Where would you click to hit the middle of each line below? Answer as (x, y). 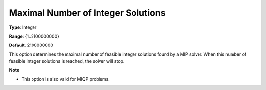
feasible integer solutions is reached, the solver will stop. (67, 61)
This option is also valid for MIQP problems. (66, 79)
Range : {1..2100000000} (34, 36)
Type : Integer (23, 27)
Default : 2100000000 (31, 45)
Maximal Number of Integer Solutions (87, 13)
